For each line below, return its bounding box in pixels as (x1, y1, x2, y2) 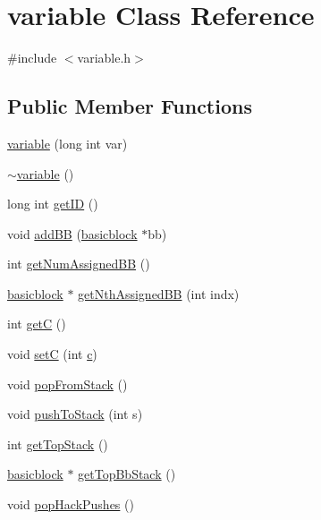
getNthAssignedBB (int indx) (78, 284, 240, 303)
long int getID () (7, 194, 98, 213)
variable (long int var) (7, 133, 128, 152)
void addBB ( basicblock (7, 224, 138, 243)
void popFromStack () (7, 374, 128, 393)
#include (7, 48, 57, 67)
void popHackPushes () (7, 495, 134, 514)
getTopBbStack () (78, 465, 176, 483)
